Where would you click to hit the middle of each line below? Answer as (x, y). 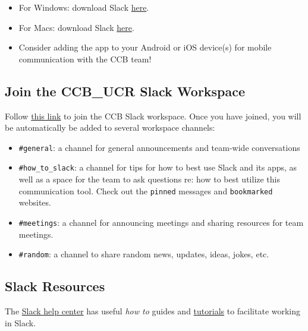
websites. (35, 202)
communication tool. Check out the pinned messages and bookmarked (146, 190)
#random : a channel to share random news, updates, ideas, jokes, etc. (144, 254)
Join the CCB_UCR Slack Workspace (125, 91)
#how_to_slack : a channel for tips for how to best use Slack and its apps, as (158, 167)
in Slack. (21, 322)
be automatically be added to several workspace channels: (110, 127)
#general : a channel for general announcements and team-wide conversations (159, 147)
